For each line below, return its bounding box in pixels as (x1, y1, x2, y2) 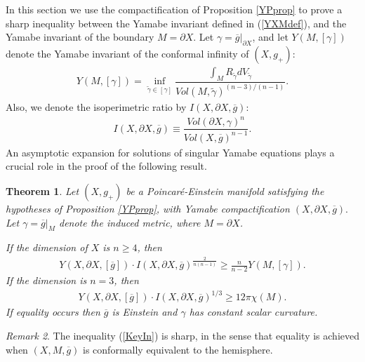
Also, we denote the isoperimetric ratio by (6, 100, 187, 114)
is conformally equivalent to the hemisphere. (83, 342, 273, 356)
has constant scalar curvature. (189, 304, 318, 319)
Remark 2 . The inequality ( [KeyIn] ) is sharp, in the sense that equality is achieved (6, 328, 359, 342)
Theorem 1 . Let (6, 183, 79, 198)
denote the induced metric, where (58, 215, 201, 229)
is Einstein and (112, 304, 178, 319)
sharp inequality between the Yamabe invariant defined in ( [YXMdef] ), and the (6, 15, 347, 30)
